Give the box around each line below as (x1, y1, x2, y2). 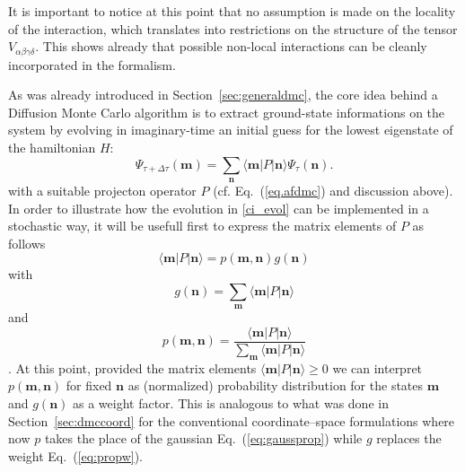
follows (8, 233, 46, 252)
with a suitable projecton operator (8, 181, 197, 199)
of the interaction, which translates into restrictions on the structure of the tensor (8, 19, 458, 38)
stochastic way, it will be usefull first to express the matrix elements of (8, 216, 397, 235)
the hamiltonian (8, 138, 96, 157)
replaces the (376, 429, 442, 448)
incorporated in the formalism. (8, 55, 176, 74)
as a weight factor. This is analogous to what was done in (73, 394, 389, 412)
